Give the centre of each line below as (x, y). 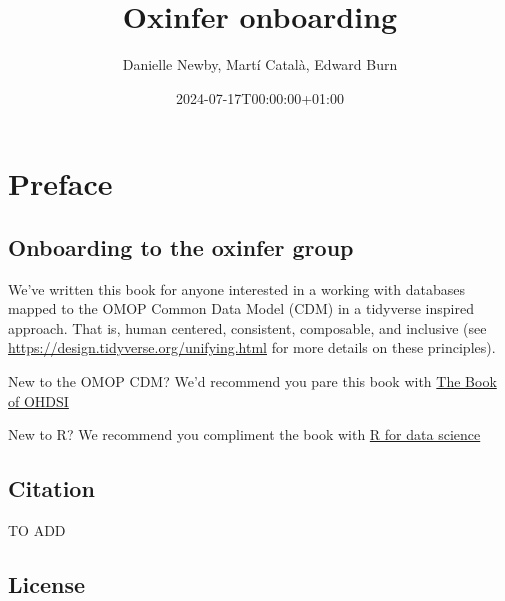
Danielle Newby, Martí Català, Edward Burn (260, 64)
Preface (60, 183)
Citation (51, 488)
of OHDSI (38, 400)
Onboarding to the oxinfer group (181, 246)
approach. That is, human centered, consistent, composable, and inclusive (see (247, 327)
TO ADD (37, 530)
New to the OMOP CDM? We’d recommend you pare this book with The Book (252, 381)
